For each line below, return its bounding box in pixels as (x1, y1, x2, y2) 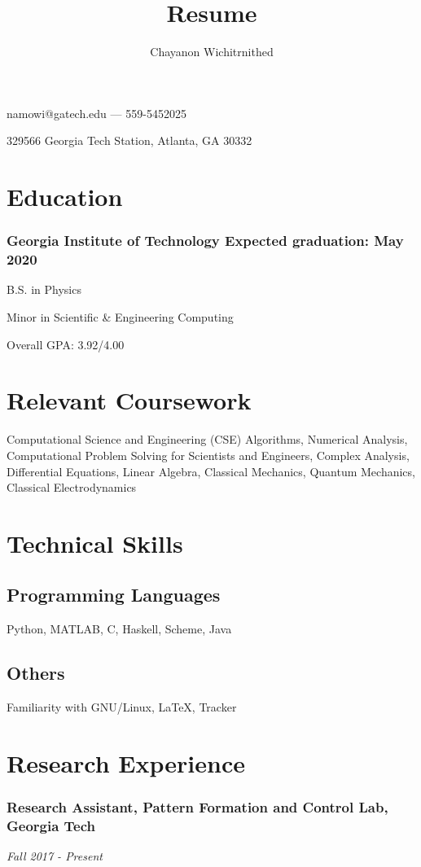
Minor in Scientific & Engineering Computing (7, 309, 234, 326)
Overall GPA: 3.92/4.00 (7, 335, 125, 352)
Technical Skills (7, 526, 183, 559)
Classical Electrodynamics (7, 479, 137, 496)
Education (7, 180, 123, 213)
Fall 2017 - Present (7, 847, 103, 865)
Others (7, 660, 65, 685)
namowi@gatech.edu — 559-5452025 (7, 104, 186, 121)
